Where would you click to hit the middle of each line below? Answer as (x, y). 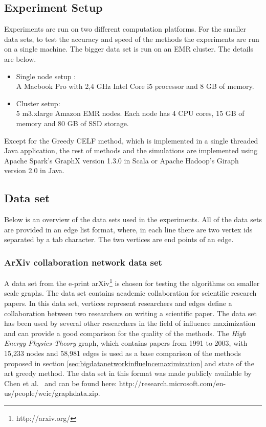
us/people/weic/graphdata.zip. (52, 393)
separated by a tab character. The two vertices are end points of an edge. (119, 239)
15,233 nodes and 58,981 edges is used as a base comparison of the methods (123, 353)
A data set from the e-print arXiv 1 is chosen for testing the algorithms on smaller (132, 282)
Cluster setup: (38, 103)
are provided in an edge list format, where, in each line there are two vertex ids (128, 229)
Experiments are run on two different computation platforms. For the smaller (125, 29)
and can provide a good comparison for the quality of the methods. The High (125, 333)
